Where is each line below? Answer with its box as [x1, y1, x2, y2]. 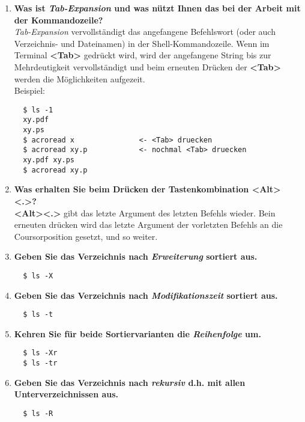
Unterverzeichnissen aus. [14, 388, 119, 400]
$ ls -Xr [23, 349, 58, 358]
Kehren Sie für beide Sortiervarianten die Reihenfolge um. [14, 327, 261, 340]
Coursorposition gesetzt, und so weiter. [14, 230, 158, 242]
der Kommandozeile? [14, 13, 103, 26]
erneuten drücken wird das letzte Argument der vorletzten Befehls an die [14, 218, 283, 231]
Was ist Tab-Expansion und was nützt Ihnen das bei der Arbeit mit [14, 2, 301, 14]
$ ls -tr [23, 359, 58, 368]
